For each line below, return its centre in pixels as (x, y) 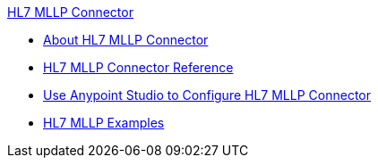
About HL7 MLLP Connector (126, 40)
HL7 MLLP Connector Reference (138, 67)
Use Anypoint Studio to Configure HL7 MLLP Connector (207, 95)
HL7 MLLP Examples (104, 123)
